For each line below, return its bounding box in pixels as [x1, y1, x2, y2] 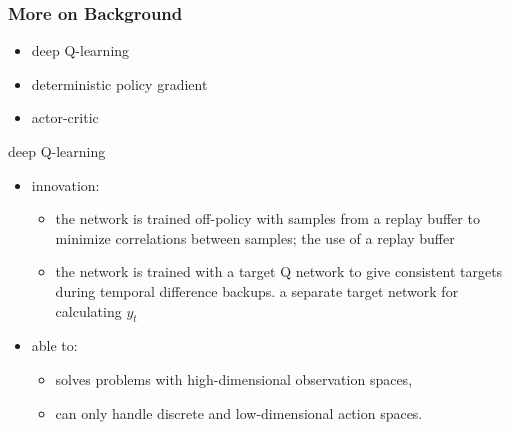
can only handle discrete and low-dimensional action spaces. [55, 402, 423, 423]
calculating [55, 300, 122, 321]
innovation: [31, 174, 100, 195]
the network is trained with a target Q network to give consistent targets [55, 261, 503, 282]
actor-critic [31, 107, 99, 128]
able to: [31, 335, 78, 356]
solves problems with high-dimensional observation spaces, [55, 368, 413, 389]
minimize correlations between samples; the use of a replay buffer [55, 227, 455, 248]
